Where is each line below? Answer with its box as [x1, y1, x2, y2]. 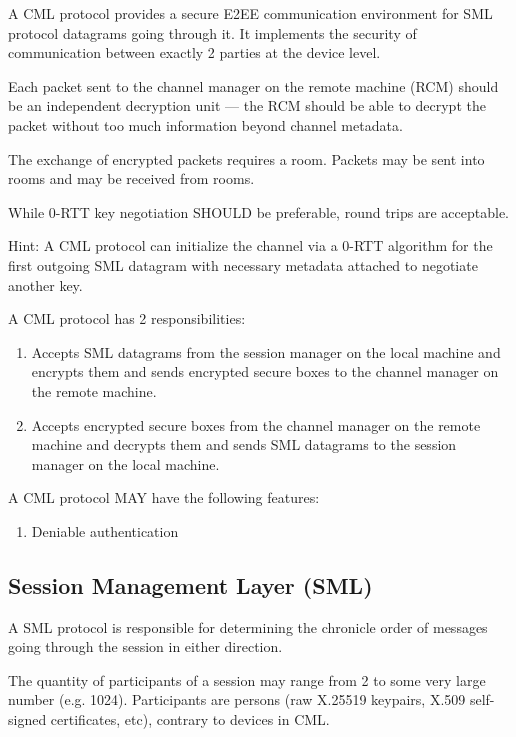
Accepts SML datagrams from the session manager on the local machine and [31, 341, 501, 362]
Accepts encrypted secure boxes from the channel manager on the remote [31, 414, 481, 435]
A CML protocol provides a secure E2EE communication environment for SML [8, 3, 493, 23]
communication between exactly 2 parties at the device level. [8, 42, 381, 63]
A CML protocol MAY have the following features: [8, 487, 320, 508]
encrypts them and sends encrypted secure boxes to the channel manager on [31, 361, 499, 382]
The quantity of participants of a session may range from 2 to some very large [8, 669, 486, 690]
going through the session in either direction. [8, 636, 283, 657]
